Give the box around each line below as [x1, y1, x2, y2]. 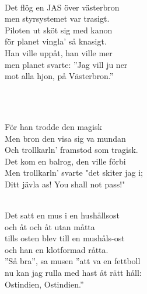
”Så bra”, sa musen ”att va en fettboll [5, 255, 141, 267]
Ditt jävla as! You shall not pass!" [5, 177, 125, 190]
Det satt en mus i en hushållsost [5, 209, 120, 221]
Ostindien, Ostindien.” [5, 278, 84, 290]
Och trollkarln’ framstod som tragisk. [5, 143, 138, 156]
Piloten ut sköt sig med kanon [5, 23, 113, 36]
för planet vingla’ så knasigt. [5, 35, 107, 47]
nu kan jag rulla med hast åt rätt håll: [5, 266, 142, 279]
